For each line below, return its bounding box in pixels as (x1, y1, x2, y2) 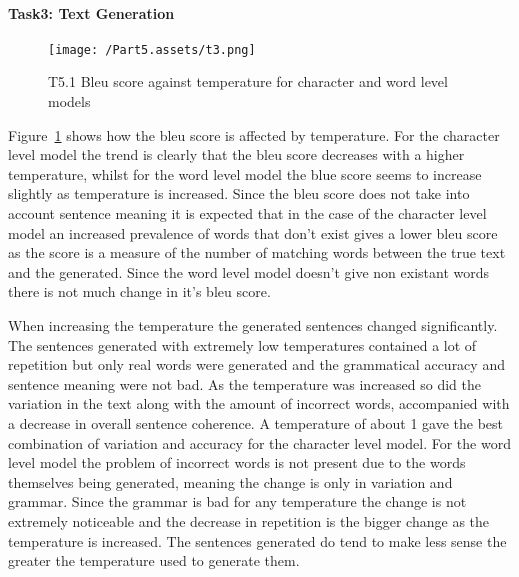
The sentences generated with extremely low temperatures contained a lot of (8, 334, 477, 355)
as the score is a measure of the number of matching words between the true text (8, 242, 506, 263)
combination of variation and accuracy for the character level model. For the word (8, 432, 511, 453)
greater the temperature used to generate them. (8, 550, 300, 571)
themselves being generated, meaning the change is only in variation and (8, 471, 453, 492)
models (48, 91, 91, 112)
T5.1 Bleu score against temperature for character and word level (48, 71, 448, 92)
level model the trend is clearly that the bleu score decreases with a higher (8, 144, 465, 165)
